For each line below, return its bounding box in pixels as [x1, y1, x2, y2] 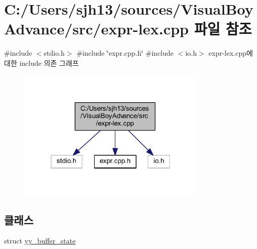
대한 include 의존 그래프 [4, 57, 79, 68]
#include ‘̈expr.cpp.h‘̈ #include [76, 48, 174, 58]
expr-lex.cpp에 [208, 48, 253, 58]
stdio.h [44, 48, 65, 58]
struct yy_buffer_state [4, 235, 76, 246]
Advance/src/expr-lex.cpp [4, 18, 189, 39]
